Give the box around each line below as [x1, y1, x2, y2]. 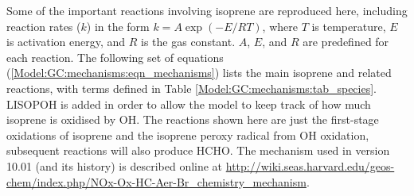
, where [262, 17, 298, 34]
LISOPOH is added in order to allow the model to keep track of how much [6, 95, 371, 112]
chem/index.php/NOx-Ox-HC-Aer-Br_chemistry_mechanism [6, 173, 307, 190]
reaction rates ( [6, 17, 81, 34]
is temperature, [311, 17, 386, 34]
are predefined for [303, 33, 389, 50]
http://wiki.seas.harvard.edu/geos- [225, 157, 395, 174]
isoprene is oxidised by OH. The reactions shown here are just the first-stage [6, 111, 379, 128]
